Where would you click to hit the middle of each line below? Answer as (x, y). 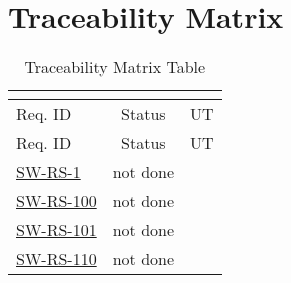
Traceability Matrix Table (115, 67)
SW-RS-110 (56, 259)
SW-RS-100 (56, 201)
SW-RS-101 (56, 230)
